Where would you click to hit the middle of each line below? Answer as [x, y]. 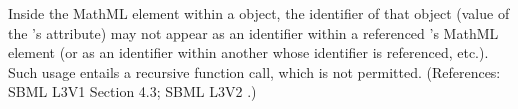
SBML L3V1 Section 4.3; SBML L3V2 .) [132, 91]
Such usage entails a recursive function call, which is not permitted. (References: [254, 71]
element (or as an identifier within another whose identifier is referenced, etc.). [248, 52]
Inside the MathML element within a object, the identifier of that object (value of [259, 13]
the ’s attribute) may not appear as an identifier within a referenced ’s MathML [253, 32]
